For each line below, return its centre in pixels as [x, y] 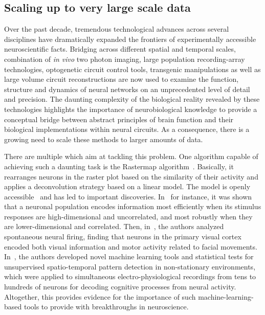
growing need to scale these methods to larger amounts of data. [104, 139]
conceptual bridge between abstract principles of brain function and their [119, 119]
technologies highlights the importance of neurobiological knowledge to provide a [131, 109]
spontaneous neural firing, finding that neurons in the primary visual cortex [123, 237]
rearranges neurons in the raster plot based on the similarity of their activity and [131, 176]
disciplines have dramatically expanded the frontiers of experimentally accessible [130, 39]
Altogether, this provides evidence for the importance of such [100, 296]
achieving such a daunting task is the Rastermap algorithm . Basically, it [119, 166]
